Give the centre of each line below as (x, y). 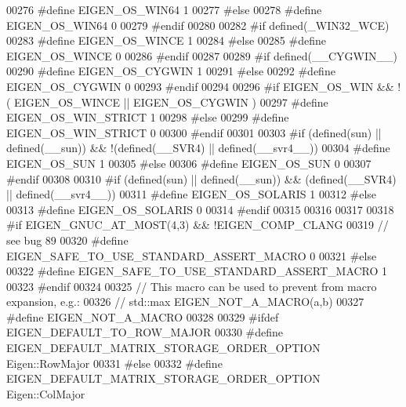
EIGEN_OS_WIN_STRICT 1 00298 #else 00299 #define (148, 117)
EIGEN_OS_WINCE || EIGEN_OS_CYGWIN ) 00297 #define (171, 102)
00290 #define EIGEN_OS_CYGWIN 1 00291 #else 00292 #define (171, 71)
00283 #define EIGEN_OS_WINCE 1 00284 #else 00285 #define (166, 40)
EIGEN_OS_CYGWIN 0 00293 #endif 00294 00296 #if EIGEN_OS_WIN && (200, 86)
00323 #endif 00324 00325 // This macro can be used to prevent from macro (192, 286)
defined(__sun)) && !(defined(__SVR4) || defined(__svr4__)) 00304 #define (198, 148)
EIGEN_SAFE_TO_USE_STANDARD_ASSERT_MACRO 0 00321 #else (192, 255)
